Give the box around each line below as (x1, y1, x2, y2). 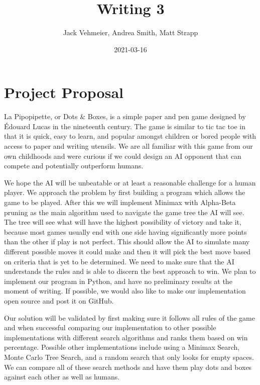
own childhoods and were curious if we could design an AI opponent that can (4, 150, 241, 161)
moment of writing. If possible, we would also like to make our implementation (4, 285, 246, 296)
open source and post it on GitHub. (4, 295, 114, 306)
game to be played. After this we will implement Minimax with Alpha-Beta (4, 197, 236, 207)
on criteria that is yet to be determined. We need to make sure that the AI (4, 256, 234, 266)
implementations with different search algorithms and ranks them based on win (4, 332, 248, 342)
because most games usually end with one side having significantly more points (4, 226, 247, 237)
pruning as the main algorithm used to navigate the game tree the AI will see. (4, 207, 244, 217)
